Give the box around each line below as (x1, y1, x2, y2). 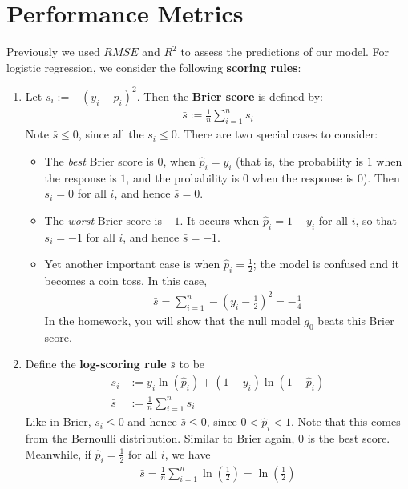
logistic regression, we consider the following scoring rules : (6, 58, 301, 75)
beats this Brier (317, 312, 394, 329)
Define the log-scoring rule (25, 355, 167, 372)
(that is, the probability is (236, 152, 364, 169)
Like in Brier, (25, 413, 91, 430)
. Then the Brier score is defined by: (136, 87, 323, 104)
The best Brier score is (44, 152, 154, 169)
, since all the (78, 126, 144, 142)
